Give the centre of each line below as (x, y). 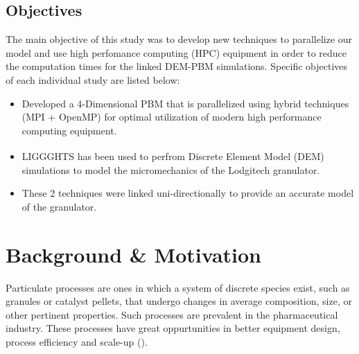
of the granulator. (59, 206)
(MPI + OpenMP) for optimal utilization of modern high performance (172, 117)
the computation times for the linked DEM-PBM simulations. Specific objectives (177, 66)
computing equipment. (69, 130)
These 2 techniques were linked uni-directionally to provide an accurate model (188, 193)
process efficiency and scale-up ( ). (77, 341)
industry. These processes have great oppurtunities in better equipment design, (173, 328)
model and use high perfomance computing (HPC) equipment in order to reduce (176, 52)
